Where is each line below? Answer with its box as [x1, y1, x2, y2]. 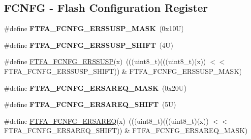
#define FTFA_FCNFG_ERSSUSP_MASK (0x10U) [4, 23, 184, 34]
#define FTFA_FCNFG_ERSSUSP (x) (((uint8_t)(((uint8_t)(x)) [4, 56, 206, 67]
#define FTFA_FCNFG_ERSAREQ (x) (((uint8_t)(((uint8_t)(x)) [4, 115, 209, 126]
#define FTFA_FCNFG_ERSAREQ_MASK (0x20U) [4, 82, 187, 93]
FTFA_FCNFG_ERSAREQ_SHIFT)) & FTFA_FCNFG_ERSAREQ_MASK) [4, 125, 248, 136]
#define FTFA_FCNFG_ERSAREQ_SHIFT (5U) [4, 99, 176, 109]
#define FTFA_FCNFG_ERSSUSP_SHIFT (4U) [4, 39, 174, 50]
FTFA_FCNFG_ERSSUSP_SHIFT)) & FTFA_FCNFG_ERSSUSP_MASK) [4, 66, 242, 76]
